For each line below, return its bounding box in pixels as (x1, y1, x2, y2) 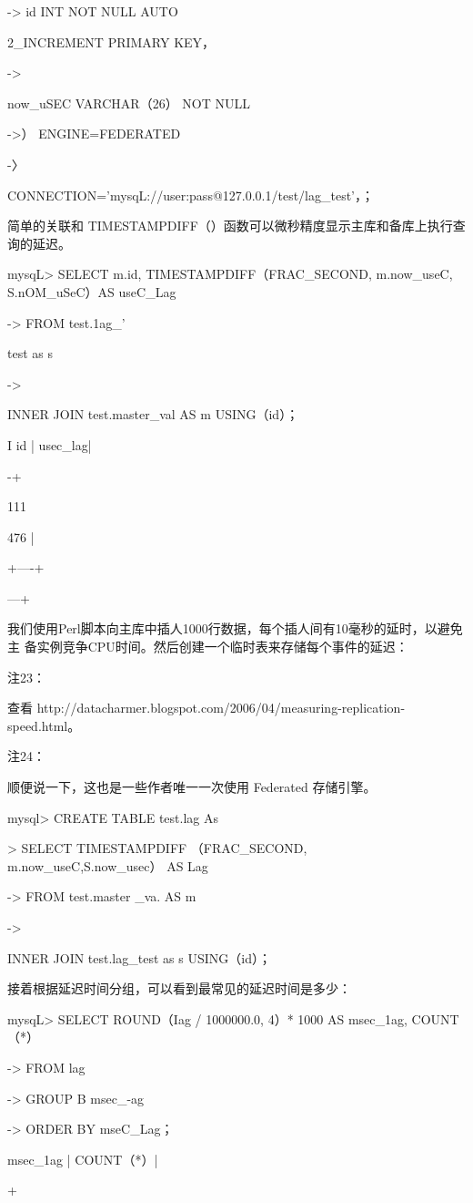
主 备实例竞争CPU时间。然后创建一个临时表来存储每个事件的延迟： (7, 637, 408, 656)
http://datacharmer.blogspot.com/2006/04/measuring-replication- (36, 698, 406, 717)
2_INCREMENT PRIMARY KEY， (7, 32, 216, 51)
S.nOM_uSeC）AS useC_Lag (7, 282, 176, 301)
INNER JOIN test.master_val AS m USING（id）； (7, 405, 299, 424)
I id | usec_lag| (7, 435, 92, 454)
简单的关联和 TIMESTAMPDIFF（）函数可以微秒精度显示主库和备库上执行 (7, 216, 453, 235)
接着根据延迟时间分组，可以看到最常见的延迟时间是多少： (7, 979, 351, 998)
